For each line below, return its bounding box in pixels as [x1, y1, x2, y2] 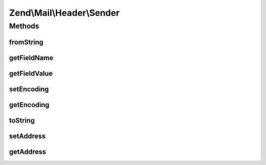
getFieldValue [9, 69, 53, 78]
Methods [9, 22, 39, 30]
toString [9, 116, 35, 125]
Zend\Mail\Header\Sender [9, 7, 120, 18]
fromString [9, 38, 44, 46]
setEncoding [9, 85, 49, 93]
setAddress [9, 132, 46, 140]
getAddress [9, 147, 46, 156]
